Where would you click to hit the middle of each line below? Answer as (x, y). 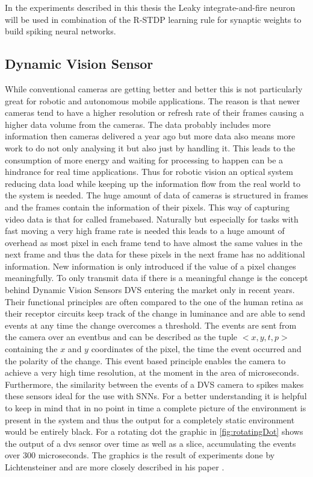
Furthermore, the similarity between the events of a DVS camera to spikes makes (154, 384)
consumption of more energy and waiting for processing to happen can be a (144, 160)
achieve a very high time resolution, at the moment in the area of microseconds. (152, 372)
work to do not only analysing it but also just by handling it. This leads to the (150, 147)
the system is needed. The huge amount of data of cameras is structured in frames (156, 195)
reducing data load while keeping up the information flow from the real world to (153, 183)
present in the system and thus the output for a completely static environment (150, 419)
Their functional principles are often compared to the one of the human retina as (154, 301)
